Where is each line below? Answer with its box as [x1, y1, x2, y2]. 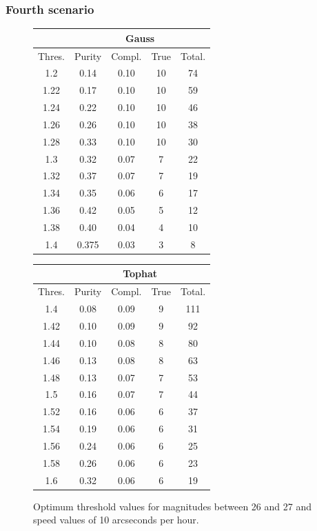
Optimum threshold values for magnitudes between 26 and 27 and [33, 499, 311, 513]
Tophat [123, 266, 158, 281]
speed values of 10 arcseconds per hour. [33, 512, 199, 527]
